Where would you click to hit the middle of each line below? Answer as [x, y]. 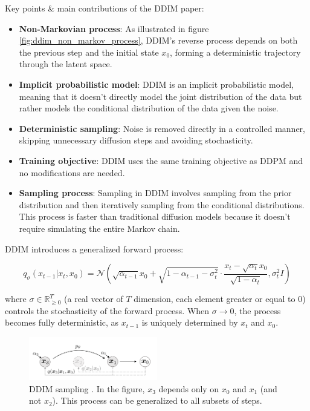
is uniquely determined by [190, 322]
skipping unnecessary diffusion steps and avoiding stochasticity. [136, 140]
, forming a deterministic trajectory [235, 52]
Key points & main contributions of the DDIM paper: [105, 8]
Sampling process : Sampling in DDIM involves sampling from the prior [155, 193]
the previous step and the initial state [89, 52]
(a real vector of [94, 299]
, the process [257, 310]
